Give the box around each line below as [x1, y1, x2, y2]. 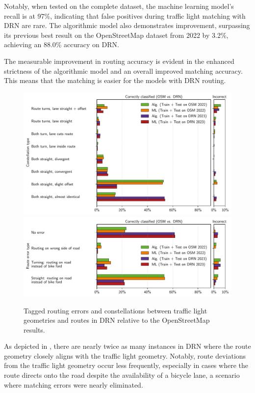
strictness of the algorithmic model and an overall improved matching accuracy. [4, 65, 243, 76]
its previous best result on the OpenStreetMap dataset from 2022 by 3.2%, [4, 29, 229, 40]
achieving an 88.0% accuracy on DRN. [4, 39, 119, 50]
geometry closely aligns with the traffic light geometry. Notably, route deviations [4, 350, 246, 361]
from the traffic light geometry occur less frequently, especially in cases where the [4, 360, 248, 370]
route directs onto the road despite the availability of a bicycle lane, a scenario [4, 370, 240, 380]
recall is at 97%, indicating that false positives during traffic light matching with [4, 10, 246, 21]
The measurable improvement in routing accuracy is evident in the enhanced [4, 56, 234, 66]
